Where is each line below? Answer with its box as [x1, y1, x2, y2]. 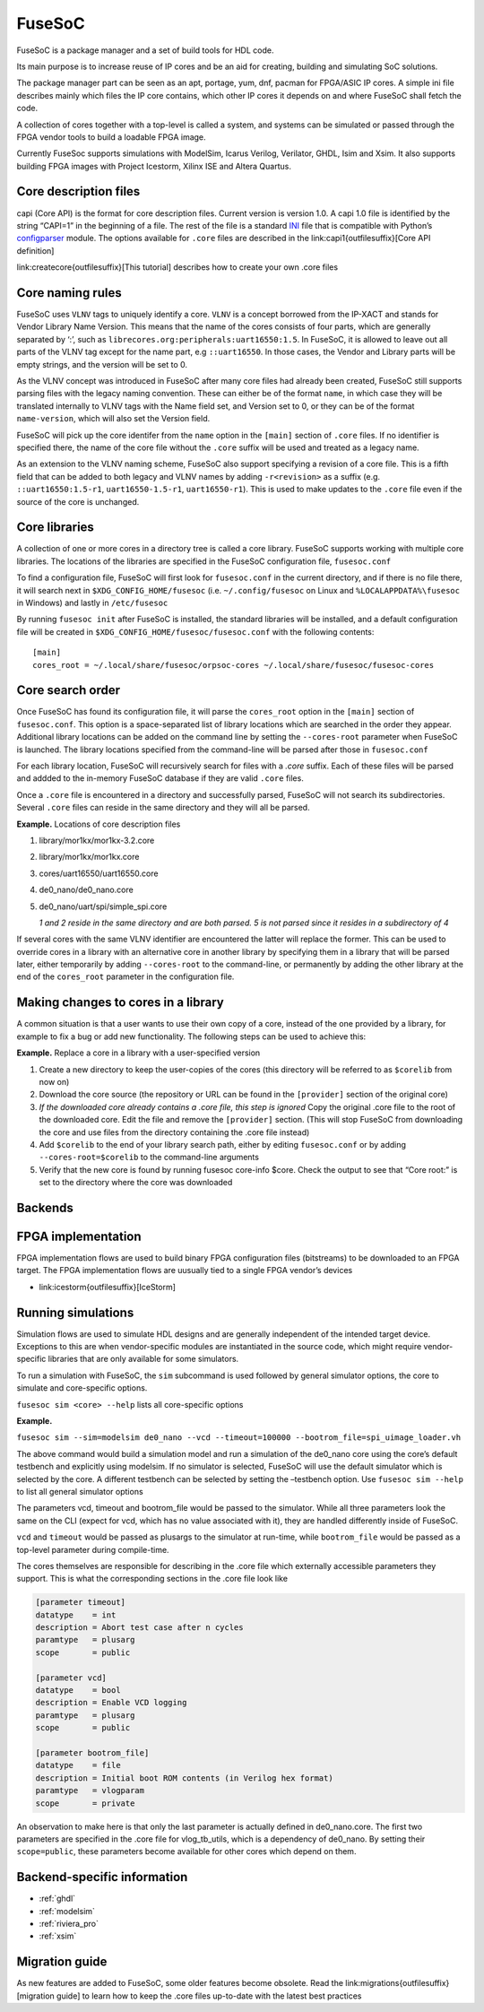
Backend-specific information [16, 1869, 188, 1885]
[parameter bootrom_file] [35, 1748, 150, 1757]
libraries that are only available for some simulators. [48, 1354, 239, 1365]
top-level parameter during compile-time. [16, 1544, 169, 1555]
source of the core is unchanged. [16, 496, 140, 507]
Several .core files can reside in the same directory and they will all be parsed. [16, 802, 310, 813]
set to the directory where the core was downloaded [39, 1177, 233, 1188]
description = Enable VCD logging [35, 1697, 187, 1708]
